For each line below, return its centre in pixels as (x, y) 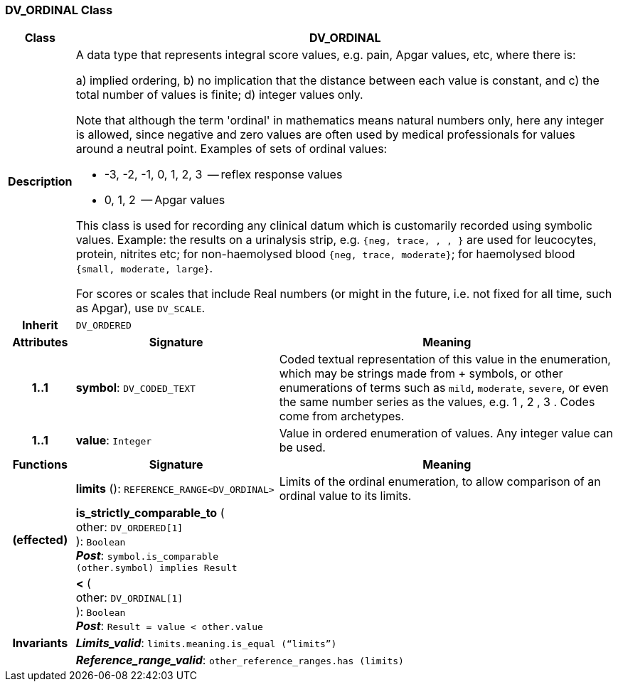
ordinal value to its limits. (345, 496)
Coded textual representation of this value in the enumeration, (445, 360)
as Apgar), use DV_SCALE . (140, 308)
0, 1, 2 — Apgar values (165, 200)
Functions (40, 465)
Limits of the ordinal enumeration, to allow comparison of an (440, 482)
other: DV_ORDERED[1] (129, 527)
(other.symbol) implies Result (156, 568)
